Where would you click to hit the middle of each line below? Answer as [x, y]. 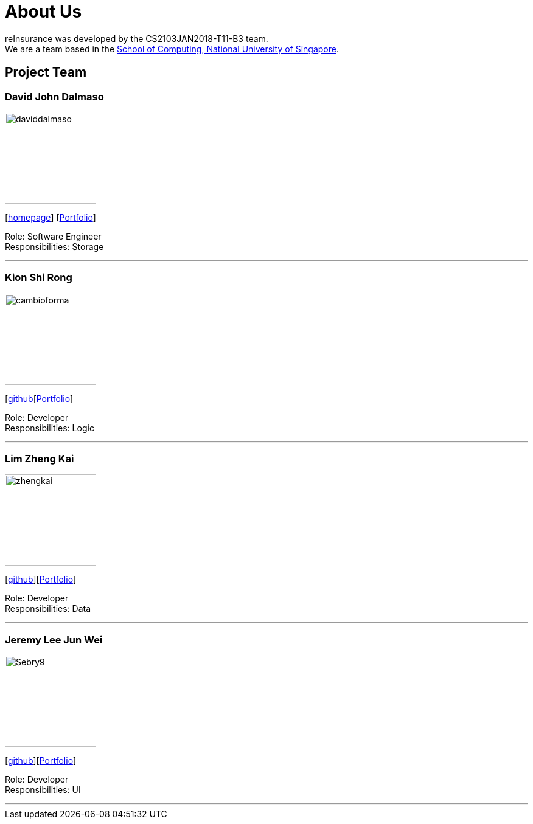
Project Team [46, 72]
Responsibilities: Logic [50, 428]
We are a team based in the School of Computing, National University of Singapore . [172, 49]
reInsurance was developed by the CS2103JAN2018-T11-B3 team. [137, 38]
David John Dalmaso [54, 96]
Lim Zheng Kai [40, 459]
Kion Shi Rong [39, 278]
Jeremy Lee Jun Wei [54, 639]
